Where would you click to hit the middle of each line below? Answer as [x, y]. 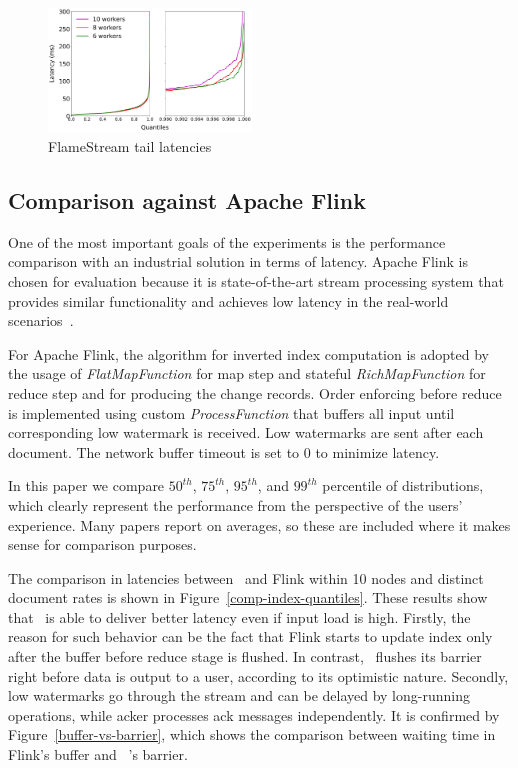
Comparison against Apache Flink [187, 199]
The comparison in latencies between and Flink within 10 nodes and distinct [246, 577]
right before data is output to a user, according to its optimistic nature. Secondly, [258, 675]
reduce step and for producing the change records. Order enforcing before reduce [255, 392]
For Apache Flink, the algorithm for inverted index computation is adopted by [248, 353]
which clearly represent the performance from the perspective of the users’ [235, 504]
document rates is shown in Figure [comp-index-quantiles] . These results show [248, 597]
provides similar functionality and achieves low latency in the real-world [228, 300]
